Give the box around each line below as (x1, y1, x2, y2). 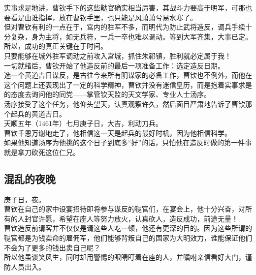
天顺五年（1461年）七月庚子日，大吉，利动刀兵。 (4, 118, 162, 128)
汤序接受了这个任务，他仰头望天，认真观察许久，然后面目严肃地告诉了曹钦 (4, 98, 245, 109)
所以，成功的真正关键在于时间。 (4, 41, 107, 51)
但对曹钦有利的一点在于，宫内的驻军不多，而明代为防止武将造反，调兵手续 (4, 22, 245, 32)
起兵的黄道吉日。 (10, 108, 66, 119)
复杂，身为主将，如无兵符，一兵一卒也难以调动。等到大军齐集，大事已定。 (10, 31, 252, 41)
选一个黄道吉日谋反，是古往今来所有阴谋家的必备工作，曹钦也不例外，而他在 (4, 70, 252, 80)
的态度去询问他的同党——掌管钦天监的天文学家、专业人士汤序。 (4, 89, 211, 99)
